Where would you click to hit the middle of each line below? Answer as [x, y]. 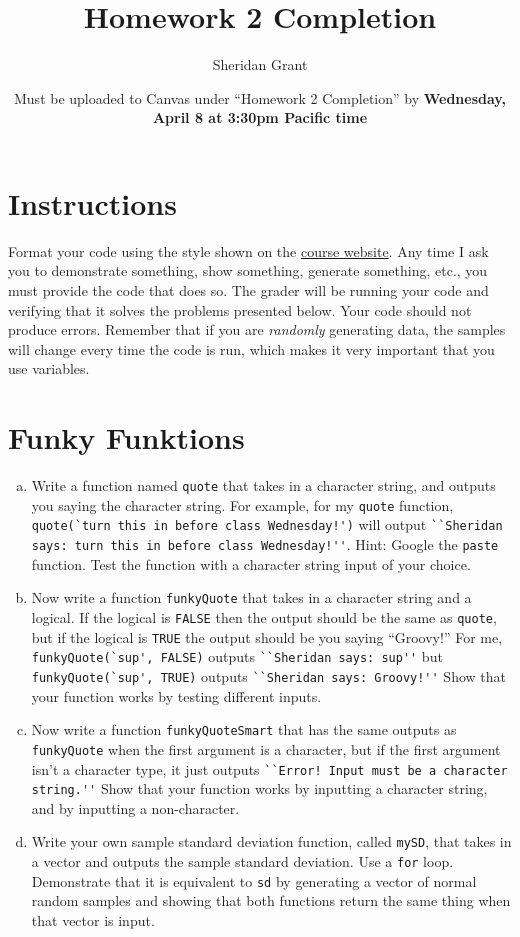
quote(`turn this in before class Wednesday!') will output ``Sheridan [267, 524]
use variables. [49, 368]
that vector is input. [93, 920]
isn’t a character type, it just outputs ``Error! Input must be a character [269, 768]
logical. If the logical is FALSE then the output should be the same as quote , [264, 617]
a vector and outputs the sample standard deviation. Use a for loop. [242, 861]
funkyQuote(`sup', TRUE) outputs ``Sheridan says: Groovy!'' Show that [268, 675]
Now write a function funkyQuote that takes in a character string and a [251, 597]
